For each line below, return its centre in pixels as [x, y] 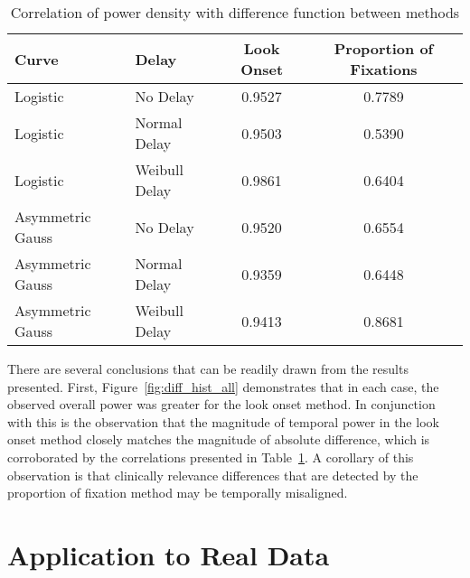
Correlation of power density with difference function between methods [235, 12]
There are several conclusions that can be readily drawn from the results [208, 368]
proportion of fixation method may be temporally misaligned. [178, 493]
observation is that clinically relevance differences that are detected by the [213, 475]
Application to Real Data [169, 554]
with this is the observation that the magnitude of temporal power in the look [223, 421]
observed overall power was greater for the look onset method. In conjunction [221, 404]
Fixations [384, 69]
